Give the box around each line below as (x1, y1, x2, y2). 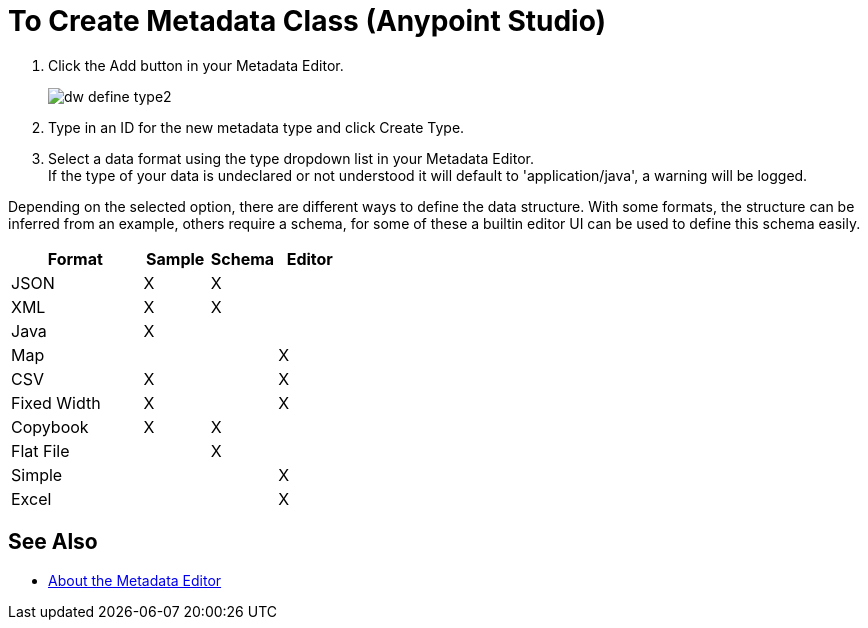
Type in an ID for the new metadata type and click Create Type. (48, 118, 465, 136)
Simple (11, 464, 63, 485)
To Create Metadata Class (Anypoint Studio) (8, 4, 607, 38)
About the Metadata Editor (48, 571, 222, 589)
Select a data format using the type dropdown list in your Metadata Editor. (48, 149, 534, 167)
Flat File (11, 440, 70, 461)
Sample (146, 248, 205, 269)
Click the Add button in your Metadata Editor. (48, 56, 344, 74)
